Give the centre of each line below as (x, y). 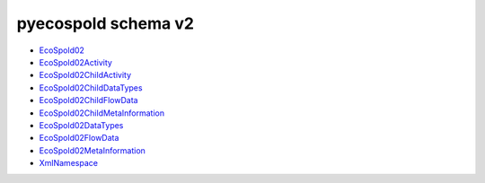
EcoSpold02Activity (75, 62)
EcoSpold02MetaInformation (92, 150)
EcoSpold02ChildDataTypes (91, 87)
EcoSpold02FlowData (79, 138)
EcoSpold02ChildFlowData (88, 100)
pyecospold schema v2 (106, 23)
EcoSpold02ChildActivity (85, 75)
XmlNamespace (69, 163)
